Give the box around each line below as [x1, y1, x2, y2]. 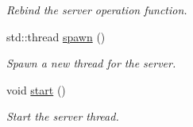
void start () [6, 81, 66, 98]
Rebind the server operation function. [6, 2, 187, 17]
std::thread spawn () [6, 28, 106, 44]
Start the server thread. [6, 108, 119, 125]
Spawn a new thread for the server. [6, 55, 176, 71]
